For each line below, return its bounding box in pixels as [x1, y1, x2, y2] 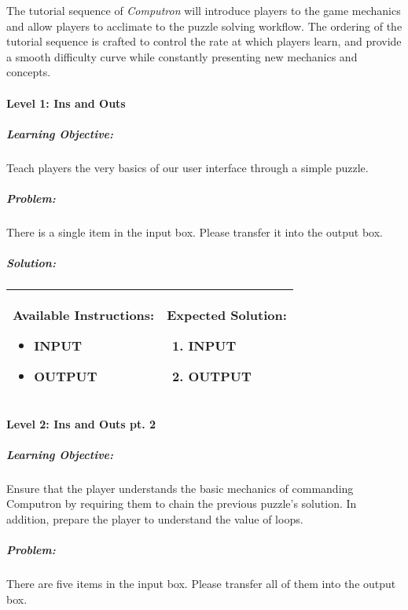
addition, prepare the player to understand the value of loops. [6, 510, 303, 527]
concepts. [6, 64, 51, 80]
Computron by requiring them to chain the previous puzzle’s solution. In [6, 495, 357, 512]
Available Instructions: [13, 306, 155, 325]
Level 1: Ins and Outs [6, 94, 126, 111]
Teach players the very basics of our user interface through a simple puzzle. [6, 159, 369, 175]
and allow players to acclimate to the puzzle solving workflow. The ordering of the [6, 17, 402, 34]
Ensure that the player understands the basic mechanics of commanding [6, 480, 354, 496]
